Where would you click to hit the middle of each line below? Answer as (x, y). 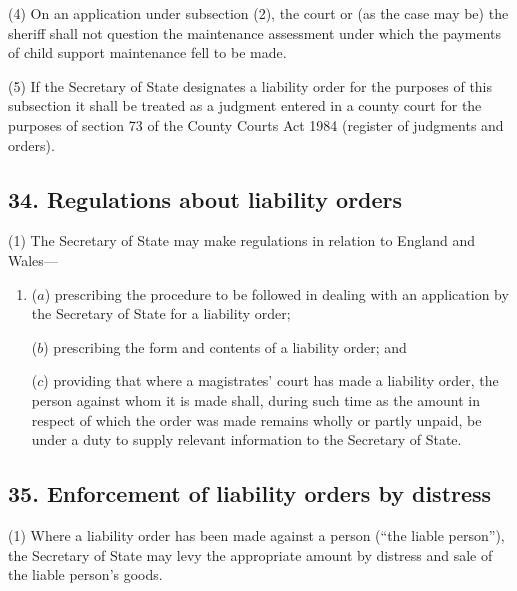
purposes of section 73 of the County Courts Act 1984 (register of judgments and (256, 124)
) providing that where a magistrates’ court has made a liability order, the (271, 380)
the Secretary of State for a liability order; (161, 313)
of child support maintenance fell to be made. (147, 52)
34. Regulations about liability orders (205, 198)
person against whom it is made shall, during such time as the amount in (255, 399)
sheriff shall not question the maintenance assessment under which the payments (254, 32)
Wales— (33, 259)
